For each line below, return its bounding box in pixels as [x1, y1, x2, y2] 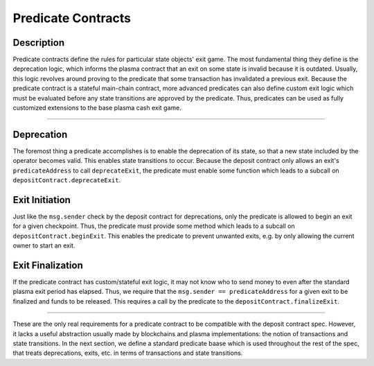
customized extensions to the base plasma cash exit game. [12, 104, 181, 112]
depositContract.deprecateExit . [12, 176, 121, 184]
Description [12, 37, 65, 49]
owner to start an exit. [12, 241, 75, 250]
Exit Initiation [12, 194, 71, 206]
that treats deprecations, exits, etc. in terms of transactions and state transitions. [12, 349, 243, 357]
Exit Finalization [12, 259, 83, 271]
